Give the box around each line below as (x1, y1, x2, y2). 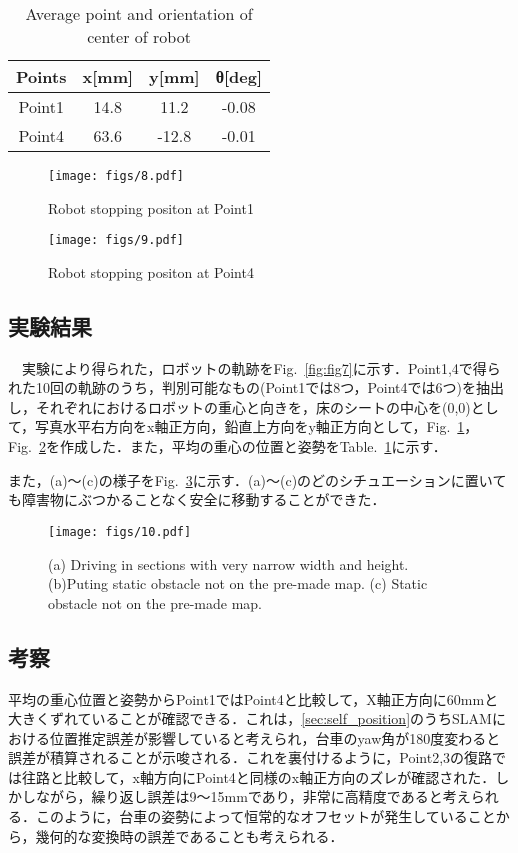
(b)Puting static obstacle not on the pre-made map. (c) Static (48, 573, 428, 594)
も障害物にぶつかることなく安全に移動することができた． (8, 489, 386, 510)
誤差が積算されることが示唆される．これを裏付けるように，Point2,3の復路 (8, 747, 493, 768)
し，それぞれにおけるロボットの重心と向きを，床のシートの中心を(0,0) (8, 396, 471, 417)
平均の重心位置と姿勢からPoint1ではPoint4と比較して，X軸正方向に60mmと (8, 688, 499, 709)
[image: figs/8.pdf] (48, 169, 185, 183)
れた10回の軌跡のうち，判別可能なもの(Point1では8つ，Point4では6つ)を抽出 (8, 377, 504, 398)
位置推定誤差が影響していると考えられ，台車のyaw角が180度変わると (49, 727, 501, 748)
